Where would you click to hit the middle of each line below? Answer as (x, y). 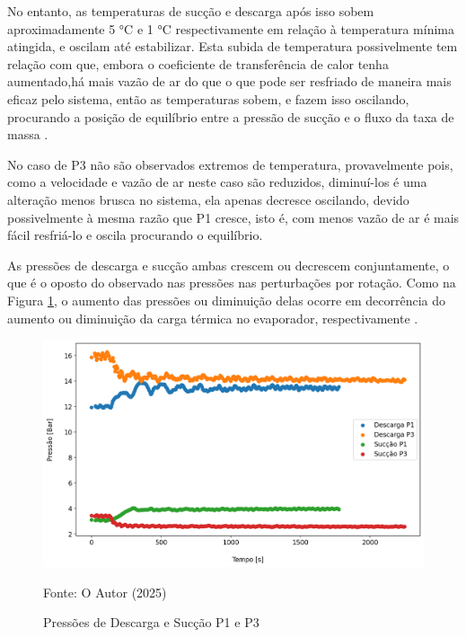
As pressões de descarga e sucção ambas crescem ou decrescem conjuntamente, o (229, 265)
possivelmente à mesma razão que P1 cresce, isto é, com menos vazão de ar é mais (233, 217)
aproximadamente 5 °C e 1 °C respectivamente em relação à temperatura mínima (231, 28)
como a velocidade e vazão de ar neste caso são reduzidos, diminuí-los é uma (217, 182)
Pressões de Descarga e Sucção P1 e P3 (151, 622)
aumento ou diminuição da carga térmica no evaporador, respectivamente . (213, 318)
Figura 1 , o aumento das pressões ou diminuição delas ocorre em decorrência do (227, 300)
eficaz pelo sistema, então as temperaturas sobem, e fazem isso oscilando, (208, 98)
